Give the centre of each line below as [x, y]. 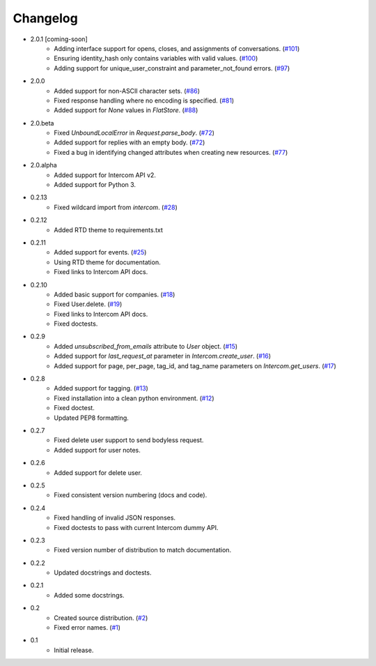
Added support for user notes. [97, 450]
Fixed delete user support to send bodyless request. [129, 440]
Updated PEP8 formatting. [91, 418]
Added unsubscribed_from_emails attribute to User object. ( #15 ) [146, 346]
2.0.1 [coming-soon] [59, 39]
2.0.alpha [44, 165]
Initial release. [74, 650]
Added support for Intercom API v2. [105, 175]
